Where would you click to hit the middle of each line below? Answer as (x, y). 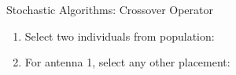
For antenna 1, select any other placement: (127, 62)
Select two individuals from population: (120, 36)
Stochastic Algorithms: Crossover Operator (110, 9)
